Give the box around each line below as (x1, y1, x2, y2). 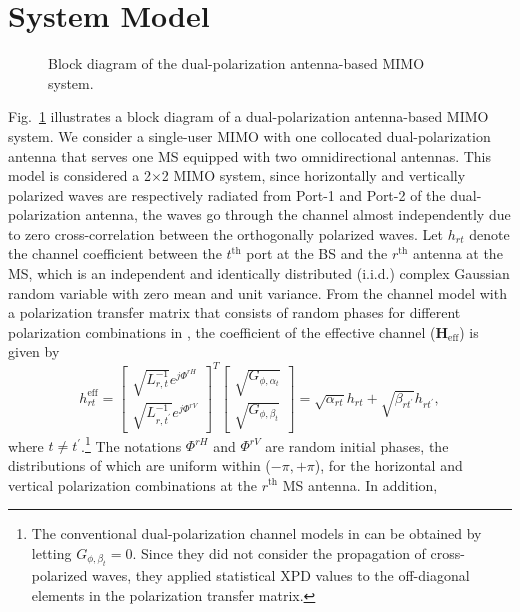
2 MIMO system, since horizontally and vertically (161, 165, 466, 186)
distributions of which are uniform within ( (8, 454, 271, 475)
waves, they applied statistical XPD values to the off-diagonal (92, 565, 470, 586)
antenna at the (413, 243, 503, 264)
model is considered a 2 (8, 165, 151, 186)
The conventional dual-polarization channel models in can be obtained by (31, 523, 482, 544)
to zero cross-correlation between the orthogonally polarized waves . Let (8, 223, 444, 244)
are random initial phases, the (265, 435, 449, 456)
